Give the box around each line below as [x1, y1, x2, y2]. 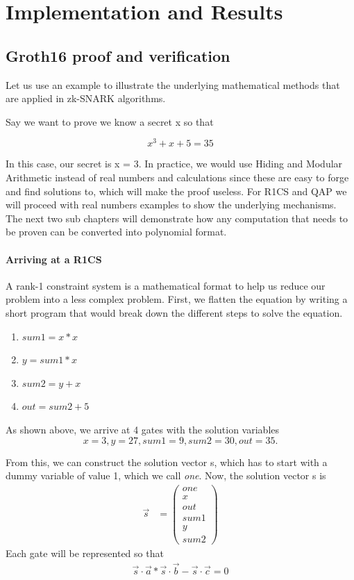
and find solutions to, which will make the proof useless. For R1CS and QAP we [6, 183, 347, 198]
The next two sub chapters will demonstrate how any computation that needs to [6, 210, 348, 225]
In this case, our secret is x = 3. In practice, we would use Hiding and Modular [6, 156, 343, 171]
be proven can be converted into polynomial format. [6, 224, 227, 239]
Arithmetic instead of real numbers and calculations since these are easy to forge [6, 170, 349, 185]
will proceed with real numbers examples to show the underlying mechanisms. [6, 197, 337, 212]
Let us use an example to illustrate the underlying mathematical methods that [6, 77, 340, 92]
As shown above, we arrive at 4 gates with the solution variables [6, 422, 280, 436]
